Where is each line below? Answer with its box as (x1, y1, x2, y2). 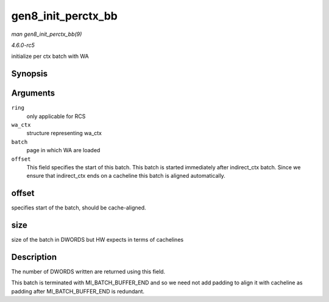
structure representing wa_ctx (26, 130, 102, 137)
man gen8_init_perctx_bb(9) (11, 30, 82, 38)
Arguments (11, 88, 55, 99)
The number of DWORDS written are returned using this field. (11, 268, 166, 275)
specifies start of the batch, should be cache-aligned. (11, 204, 146, 211)
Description (11, 252, 57, 262)
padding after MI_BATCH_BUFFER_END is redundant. (11, 287, 145, 295)
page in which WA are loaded (26, 147, 101, 154)
